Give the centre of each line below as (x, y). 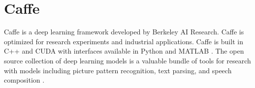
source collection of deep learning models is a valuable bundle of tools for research (127, 60)
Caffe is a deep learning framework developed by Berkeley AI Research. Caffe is (124, 32)
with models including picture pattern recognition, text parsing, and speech (118, 70)
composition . (24, 80)
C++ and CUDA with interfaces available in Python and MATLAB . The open (124, 51)
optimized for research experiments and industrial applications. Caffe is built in (124, 41)
